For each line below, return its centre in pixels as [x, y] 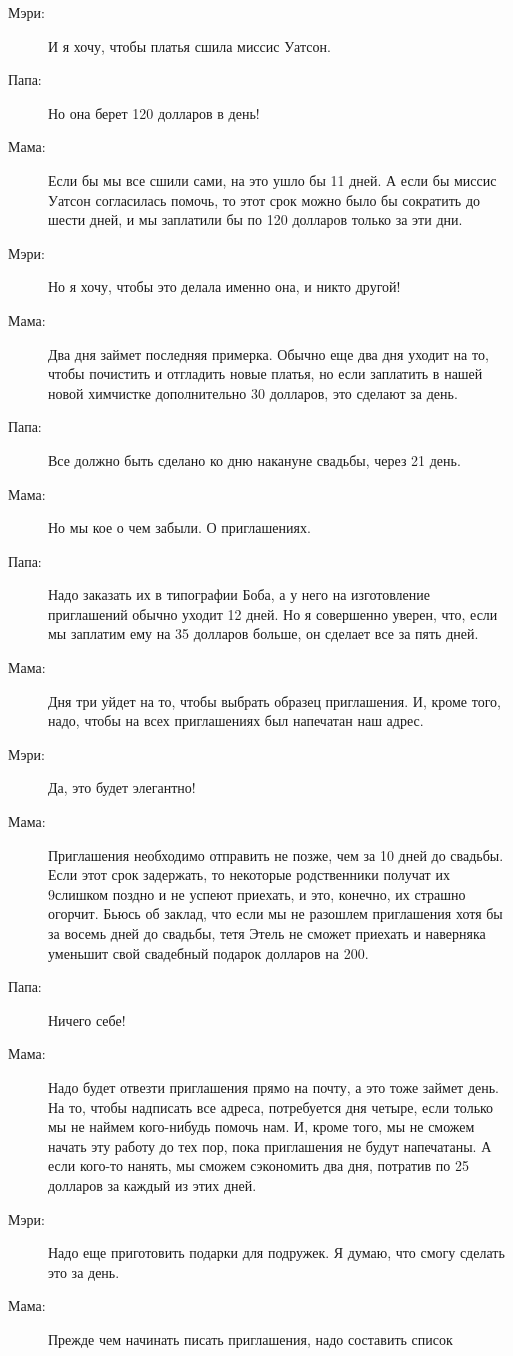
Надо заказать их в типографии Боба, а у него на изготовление [239, 594]
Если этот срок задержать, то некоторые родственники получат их [249, 874]
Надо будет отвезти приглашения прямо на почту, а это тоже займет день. [273, 1086]
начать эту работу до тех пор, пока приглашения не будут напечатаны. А [270, 1145]
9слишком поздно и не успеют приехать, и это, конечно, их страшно [257, 893]
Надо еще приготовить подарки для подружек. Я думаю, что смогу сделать [276, 1252]
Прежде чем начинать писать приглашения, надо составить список [250, 1338]
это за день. [84, 1271]
